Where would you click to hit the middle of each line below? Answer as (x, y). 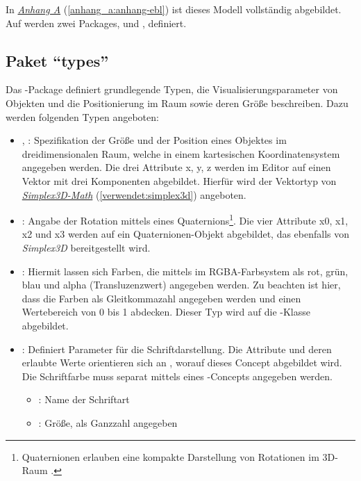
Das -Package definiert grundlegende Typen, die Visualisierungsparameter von (172, 89)
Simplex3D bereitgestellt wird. (86, 247)
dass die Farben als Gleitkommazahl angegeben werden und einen (161, 298)
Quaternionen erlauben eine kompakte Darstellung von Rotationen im (170, 456)
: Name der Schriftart (84, 399)
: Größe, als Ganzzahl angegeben (108, 422)
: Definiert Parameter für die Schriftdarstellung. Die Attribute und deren (177, 349)
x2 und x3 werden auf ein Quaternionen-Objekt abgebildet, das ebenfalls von (186, 234)
